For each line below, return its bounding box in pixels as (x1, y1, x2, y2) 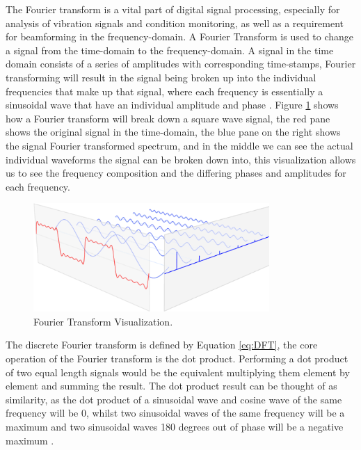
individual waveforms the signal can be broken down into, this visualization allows (6, 152, 356, 166)
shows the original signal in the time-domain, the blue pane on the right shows (6, 124, 341, 139)
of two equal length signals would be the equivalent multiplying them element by (6, 364, 350, 379)
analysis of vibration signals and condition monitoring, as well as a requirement (6, 15, 344, 30)
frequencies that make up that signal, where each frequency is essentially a (6, 83, 323, 98)
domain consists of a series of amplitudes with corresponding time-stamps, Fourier (6, 56, 356, 71)
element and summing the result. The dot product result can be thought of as (6, 378, 337, 393)
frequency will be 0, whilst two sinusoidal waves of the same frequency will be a (6, 405, 345, 420)
